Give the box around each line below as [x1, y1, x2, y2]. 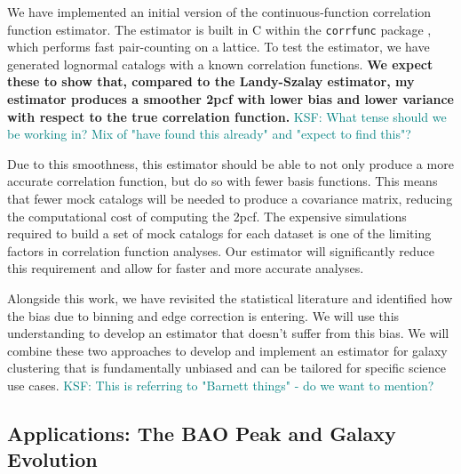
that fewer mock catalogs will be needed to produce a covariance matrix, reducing [7, 189, 453, 207]
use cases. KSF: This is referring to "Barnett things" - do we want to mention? [7, 375, 434, 394]
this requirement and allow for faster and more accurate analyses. [7, 259, 364, 277]
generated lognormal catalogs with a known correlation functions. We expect [7, 54, 433, 73]
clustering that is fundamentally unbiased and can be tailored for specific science [7, 358, 447, 377]
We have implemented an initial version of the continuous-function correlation [7, 3, 432, 20]
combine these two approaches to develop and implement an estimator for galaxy [7, 341, 448, 359]
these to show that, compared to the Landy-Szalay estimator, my [7, 72, 415, 91]
